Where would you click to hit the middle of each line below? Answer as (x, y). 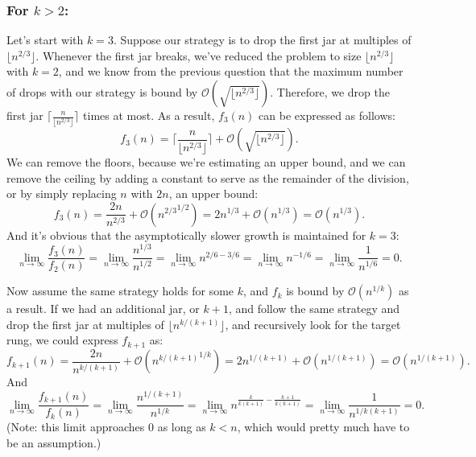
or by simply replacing (62, 194)
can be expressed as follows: (327, 115)
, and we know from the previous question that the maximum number (231, 71)
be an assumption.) (54, 442)
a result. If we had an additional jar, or (103, 309)
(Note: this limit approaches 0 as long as (106, 427)
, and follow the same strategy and (314, 309)
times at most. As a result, (149, 115)
